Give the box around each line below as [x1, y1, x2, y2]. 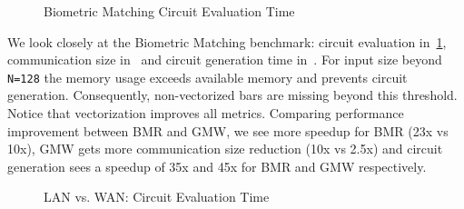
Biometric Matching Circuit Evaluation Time [44, 2, 295, 20]
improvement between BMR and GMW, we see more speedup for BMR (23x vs [7, 121, 449, 140]
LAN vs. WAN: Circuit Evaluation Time [44, 187, 270, 206]
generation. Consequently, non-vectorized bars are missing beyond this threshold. [7, 85, 458, 104]
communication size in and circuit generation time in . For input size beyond [7, 50, 442, 69]
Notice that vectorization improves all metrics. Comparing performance [7, 104, 404, 123]
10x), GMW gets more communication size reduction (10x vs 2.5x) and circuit [7, 139, 443, 158]
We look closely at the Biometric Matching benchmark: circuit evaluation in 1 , [7, 32, 447, 51]
